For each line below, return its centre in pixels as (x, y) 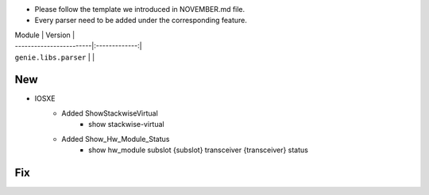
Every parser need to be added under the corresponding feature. (141, 21)
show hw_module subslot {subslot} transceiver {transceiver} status (199, 150)
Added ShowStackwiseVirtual (110, 113)
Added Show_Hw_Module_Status (116, 139)
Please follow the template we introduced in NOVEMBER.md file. (140, 9)
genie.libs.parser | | (55, 57)
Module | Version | (45, 35)
